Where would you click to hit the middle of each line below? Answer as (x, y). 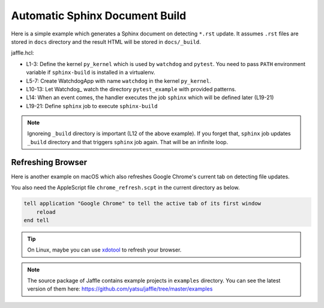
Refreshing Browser (49, 162)
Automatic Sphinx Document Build (99, 16)
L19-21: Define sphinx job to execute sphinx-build (92, 106)
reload (46, 212)
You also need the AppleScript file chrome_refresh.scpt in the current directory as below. (125, 188)
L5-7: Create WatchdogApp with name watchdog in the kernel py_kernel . (118, 80)
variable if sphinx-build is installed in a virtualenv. (91, 73)
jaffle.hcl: (22, 53)
